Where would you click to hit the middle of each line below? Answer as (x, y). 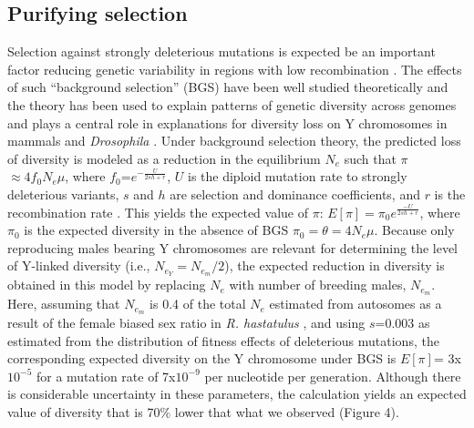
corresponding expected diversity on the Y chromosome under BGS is (202, 358)
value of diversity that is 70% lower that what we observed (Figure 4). (203, 411)
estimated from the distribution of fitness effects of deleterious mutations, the (223, 340)
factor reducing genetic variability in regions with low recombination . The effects (235, 69)
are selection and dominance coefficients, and (295, 194)
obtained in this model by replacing (107, 285)
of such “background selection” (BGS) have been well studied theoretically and (228, 87)
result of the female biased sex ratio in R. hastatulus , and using (186, 322)
